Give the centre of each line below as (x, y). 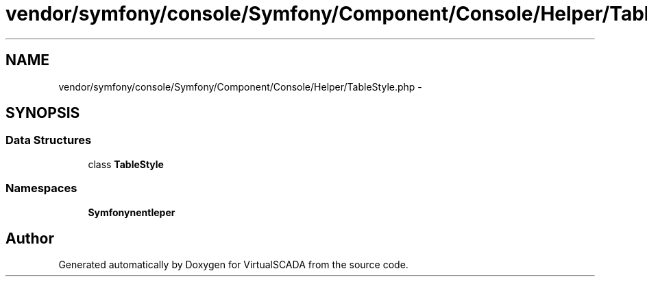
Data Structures (49, 140)
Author (30, 238)
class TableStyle (126, 164)
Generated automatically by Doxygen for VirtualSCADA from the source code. (233, 265)
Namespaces (41, 188)
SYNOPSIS (43, 113)
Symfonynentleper (132, 212)
